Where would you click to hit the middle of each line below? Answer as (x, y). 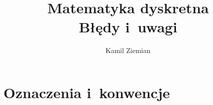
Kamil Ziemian (128, 50)
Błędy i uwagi (128, 27)
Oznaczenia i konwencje (87, 92)
